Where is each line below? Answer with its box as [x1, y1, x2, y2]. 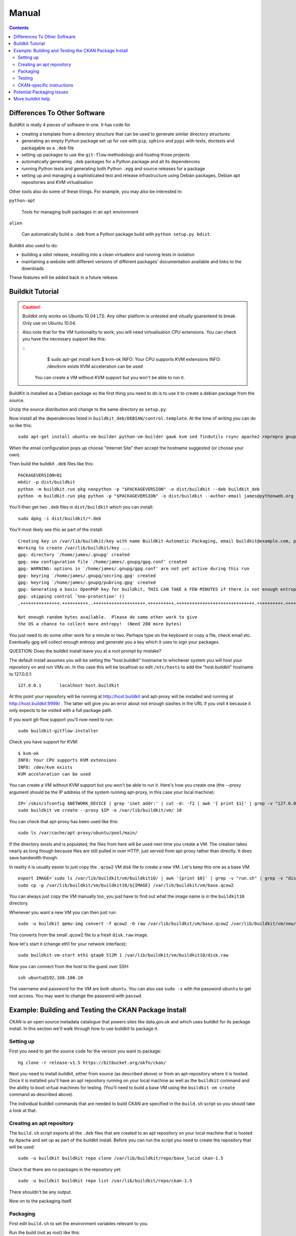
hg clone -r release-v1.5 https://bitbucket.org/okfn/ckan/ [18, 1059, 166, 1065]
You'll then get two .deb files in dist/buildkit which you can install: [9, 504, 154, 510]
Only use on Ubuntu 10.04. [22, 320, 76, 326]
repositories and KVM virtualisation [21, 179, 93, 185]
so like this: [9, 422, 32, 428]
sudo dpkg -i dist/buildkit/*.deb [18, 516, 101, 521]
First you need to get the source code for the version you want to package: [9, 1048, 162, 1054]
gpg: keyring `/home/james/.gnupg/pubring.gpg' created [18, 579, 156, 585]
